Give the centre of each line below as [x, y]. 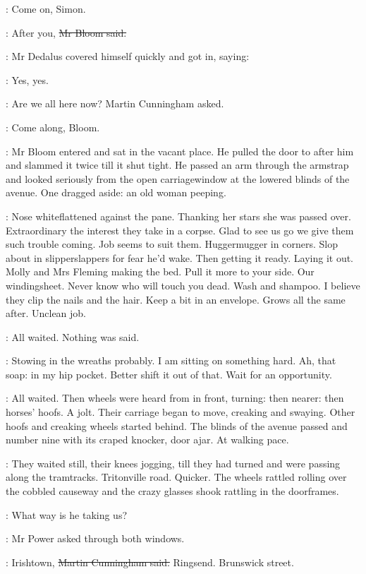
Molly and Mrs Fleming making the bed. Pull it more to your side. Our [160, 271]
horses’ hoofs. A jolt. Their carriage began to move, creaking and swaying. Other [181, 412]
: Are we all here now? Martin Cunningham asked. [115, 103]
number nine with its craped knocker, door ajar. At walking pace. [147, 440]
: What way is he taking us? [67, 514]
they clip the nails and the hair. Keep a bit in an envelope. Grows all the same [176, 299]
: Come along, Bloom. [53, 127]
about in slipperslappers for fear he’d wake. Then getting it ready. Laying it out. [180, 257]
